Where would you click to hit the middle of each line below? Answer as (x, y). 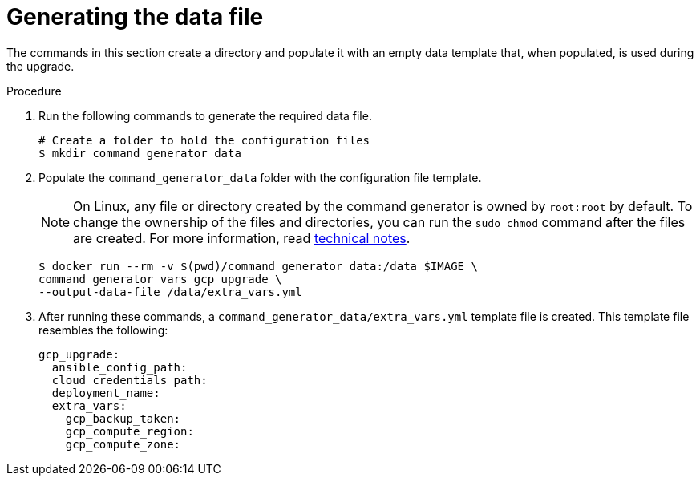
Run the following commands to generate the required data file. (205, 115)
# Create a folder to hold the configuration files (204, 140)
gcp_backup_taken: (123, 418)
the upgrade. (40, 66)
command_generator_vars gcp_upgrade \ (160, 279)
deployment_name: (106, 393)
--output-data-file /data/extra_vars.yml (170, 292)
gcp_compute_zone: (123, 444)
